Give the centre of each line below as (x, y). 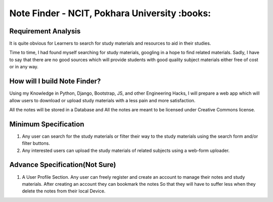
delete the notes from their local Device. (64, 191)
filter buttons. (36, 143)
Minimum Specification (47, 124)
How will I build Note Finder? (55, 81)
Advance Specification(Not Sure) (63, 165)
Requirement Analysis (45, 31)
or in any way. (24, 67)
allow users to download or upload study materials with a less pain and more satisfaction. (102, 100)
